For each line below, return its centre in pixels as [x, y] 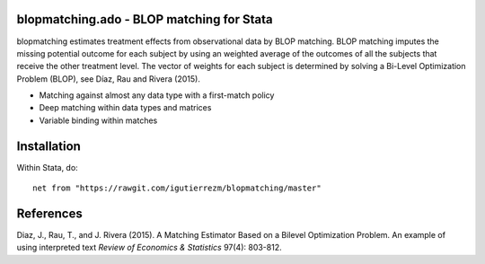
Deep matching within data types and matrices [125, 108]
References [49, 213]
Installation [48, 146]
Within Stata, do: [47, 167]
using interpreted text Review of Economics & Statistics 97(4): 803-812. [149, 248]
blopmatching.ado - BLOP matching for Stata [145, 19]
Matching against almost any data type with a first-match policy [157, 95]
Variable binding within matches [98, 120]
